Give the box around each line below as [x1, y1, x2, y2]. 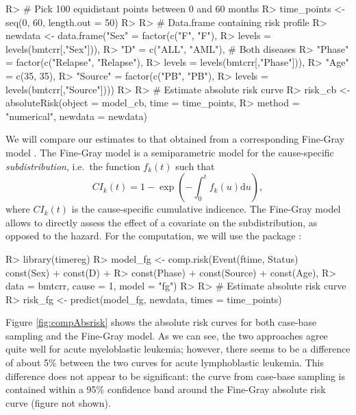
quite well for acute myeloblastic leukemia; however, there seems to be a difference [5, 342, 351, 356]
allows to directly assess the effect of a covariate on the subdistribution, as [5, 215, 318, 229]
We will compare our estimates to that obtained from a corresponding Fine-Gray [5, 132, 345, 146]
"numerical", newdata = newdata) [5, 108, 147, 123]
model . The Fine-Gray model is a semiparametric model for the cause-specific [5, 145, 334, 159]
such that [175, 158, 215, 173]
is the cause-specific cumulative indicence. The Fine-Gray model [71, 202, 341, 216]
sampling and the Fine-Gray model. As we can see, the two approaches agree [5, 328, 328, 342]
